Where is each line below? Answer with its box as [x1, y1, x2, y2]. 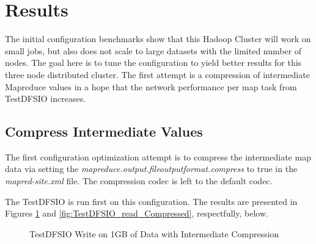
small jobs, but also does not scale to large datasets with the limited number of [5, 44, 302, 57]
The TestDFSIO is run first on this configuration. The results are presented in [5, 195, 298, 207]
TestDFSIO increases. [5, 92, 86, 105]
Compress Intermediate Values [5, 122, 203, 141]
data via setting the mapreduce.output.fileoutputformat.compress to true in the [5, 162, 298, 175]
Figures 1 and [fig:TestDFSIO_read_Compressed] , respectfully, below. [5, 207, 268, 220]
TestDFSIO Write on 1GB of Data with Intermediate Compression [29, 227, 279, 240]
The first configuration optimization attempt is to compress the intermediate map [5, 150, 311, 163]
